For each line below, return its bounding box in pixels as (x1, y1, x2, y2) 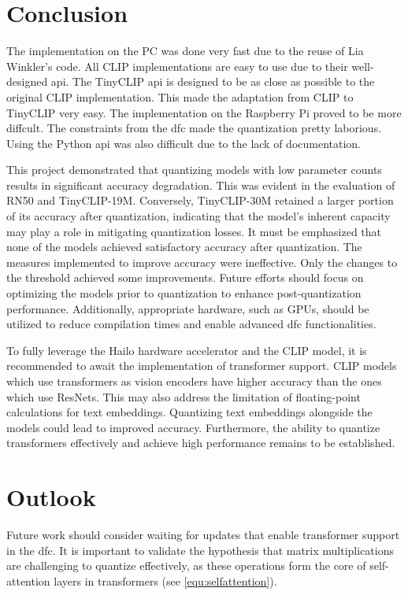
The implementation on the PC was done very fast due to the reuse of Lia (6, 42, 364, 59)
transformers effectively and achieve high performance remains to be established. (6, 434, 395, 451)
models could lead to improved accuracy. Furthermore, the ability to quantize (6, 419, 380, 435)
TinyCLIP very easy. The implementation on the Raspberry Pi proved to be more (6, 104, 402, 120)
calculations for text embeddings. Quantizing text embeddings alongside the (6, 404, 373, 420)
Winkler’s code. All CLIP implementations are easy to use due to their (6, 57, 348, 74)
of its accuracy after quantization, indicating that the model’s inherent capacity (6, 208, 391, 224)
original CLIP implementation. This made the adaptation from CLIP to (6, 88, 354, 105)
